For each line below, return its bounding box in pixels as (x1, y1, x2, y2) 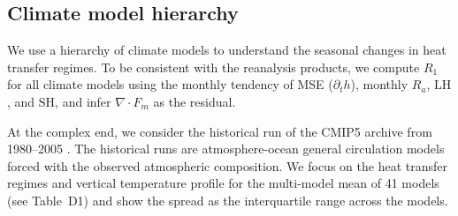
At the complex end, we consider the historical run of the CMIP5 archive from (7, 122, 432, 140)
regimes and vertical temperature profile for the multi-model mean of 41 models (7, 174, 439, 192)
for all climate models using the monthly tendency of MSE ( (7, 75, 333, 93)
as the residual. (153, 92, 236, 110)
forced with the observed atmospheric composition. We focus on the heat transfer (7, 156, 447, 175)
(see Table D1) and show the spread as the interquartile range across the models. (7, 190, 448, 209)
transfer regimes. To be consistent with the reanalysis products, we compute (7, 57, 420, 76)
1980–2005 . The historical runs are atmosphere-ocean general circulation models (7, 139, 445, 158)
